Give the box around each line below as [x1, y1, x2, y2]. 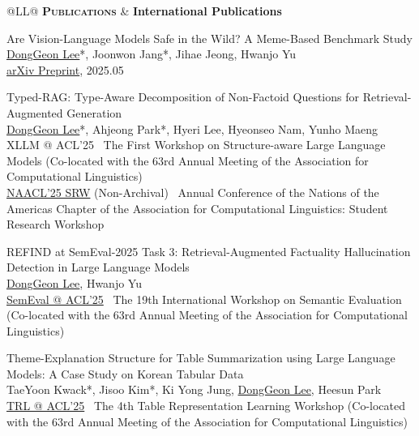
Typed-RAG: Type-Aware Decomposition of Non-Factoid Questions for [6, 88, 359, 105]
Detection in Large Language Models [6, 259, 190, 276]
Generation [66, 104, 122, 121]
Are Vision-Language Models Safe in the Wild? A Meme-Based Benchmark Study [6, 29, 413, 46]
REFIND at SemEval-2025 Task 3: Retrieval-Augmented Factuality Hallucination [6, 242, 411, 259]
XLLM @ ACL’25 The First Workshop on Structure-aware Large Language [6, 136, 386, 153]
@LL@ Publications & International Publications [6, 2, 282, 19]
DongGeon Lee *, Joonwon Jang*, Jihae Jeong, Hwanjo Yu [6, 45, 297, 62]
